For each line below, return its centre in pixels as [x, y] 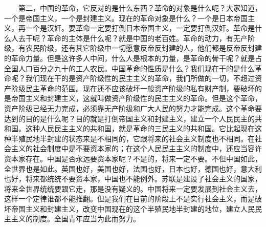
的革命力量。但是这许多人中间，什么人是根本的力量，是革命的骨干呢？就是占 [133, 58]
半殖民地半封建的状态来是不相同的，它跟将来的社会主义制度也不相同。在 [133, 138]
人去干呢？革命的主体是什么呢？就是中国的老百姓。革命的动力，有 [122, 38]
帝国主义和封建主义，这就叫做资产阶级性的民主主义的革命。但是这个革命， [136, 98]
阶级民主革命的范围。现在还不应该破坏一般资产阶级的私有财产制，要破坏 [133, 88]
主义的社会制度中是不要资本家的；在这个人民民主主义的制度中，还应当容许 [136, 148]
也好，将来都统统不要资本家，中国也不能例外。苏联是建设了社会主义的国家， [133, 179]
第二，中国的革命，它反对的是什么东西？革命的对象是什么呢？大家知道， [140, 8]
